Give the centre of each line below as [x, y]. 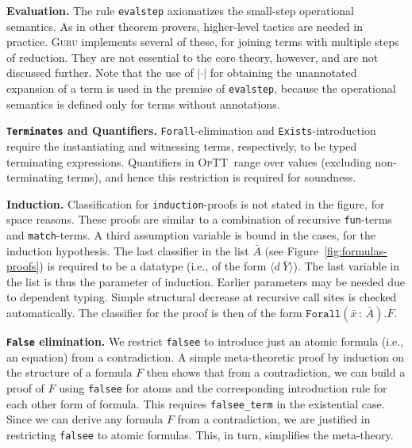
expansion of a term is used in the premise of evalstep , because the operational [201, 88]
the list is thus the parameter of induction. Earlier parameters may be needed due [206, 281]
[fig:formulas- [356, 250]
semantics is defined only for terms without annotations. [143, 103]
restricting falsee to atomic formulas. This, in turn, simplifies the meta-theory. [200, 434]
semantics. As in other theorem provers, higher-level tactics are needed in [185, 26]
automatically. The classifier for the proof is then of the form [154, 313]
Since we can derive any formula [85, 419]
